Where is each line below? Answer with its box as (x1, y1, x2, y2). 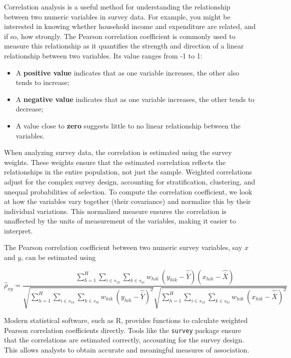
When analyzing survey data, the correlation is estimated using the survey (4, 147, 232, 157)
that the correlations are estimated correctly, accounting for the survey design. (4, 334, 244, 345)
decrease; (15, 103, 43, 114)
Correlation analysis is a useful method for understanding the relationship (4, 1, 230, 11)
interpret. (4, 225, 33, 235)
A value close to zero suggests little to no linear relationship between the (15, 120, 241, 130)
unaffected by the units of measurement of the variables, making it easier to (4, 215, 236, 226)
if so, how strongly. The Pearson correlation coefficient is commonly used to (4, 30, 235, 41)
